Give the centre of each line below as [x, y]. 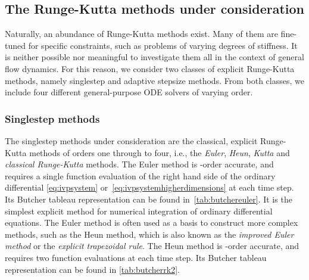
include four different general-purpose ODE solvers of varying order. [129, 92]
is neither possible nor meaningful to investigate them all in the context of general [154, 57]
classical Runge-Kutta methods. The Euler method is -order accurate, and [139, 164]
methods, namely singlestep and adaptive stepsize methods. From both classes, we [154, 80]
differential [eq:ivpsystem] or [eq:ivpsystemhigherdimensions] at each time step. [149, 187]
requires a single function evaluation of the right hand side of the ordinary [140, 175]
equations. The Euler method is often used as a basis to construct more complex [152, 223]
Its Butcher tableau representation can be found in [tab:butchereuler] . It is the [149, 199]
